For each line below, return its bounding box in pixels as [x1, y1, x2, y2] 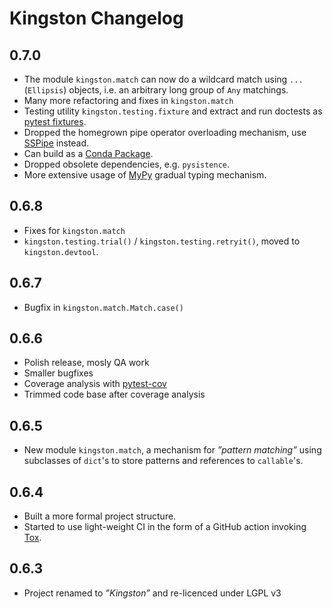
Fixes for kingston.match [23, 224, 126, 236]
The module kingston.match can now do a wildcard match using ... [23, 73, 304, 85]
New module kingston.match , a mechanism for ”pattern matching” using [23, 444, 322, 456]
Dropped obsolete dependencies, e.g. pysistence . [23, 158, 231, 170]
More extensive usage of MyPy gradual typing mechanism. [23, 169, 267, 181]
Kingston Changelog [9, 7, 184, 30]
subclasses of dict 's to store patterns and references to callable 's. [23, 455, 304, 467]
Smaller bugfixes [23, 367, 94, 379]
